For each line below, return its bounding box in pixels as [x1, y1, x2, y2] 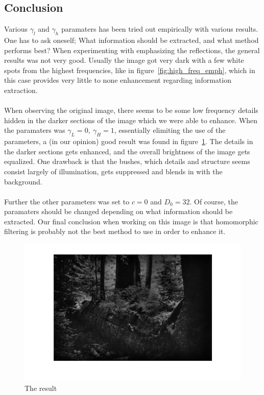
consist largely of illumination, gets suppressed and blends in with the [4, 166, 223, 176]
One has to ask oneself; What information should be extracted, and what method [4, 35, 259, 45]
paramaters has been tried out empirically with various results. [61, 24, 258, 34]
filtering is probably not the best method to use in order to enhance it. [4, 226, 226, 237]
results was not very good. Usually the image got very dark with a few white [4, 55, 244, 65]
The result [25, 382, 57, 393]
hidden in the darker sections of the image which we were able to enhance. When [4, 114, 258, 125]
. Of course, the [189, 196, 238, 206]
